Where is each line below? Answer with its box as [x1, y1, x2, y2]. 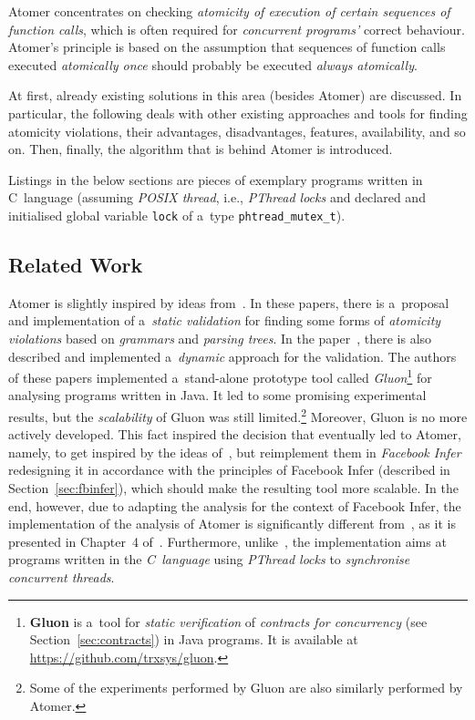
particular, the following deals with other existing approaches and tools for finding [8, 103, 468, 122]
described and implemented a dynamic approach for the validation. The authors [8, 346, 457, 365]
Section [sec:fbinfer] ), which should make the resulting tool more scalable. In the [8, 478, 459, 498]
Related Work [8, 250, 143, 278]
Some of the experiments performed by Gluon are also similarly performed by [29, 678, 463, 697]
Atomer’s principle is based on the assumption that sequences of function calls [8, 37, 446, 57]
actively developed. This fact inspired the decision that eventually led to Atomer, [8, 425, 461, 444]
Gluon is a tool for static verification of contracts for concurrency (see [29, 612, 428, 631]
